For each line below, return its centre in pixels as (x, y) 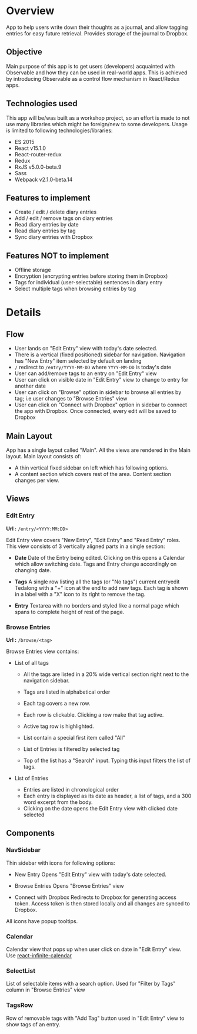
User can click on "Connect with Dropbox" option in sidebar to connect (101, 405)
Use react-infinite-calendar (39, 955)
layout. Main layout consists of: (44, 456)
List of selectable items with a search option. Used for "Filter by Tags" (91, 984)
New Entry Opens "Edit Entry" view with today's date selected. (90, 874)
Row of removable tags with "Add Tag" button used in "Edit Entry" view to (95, 1018)
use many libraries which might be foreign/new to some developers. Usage (97, 124)
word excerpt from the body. (58, 802)
